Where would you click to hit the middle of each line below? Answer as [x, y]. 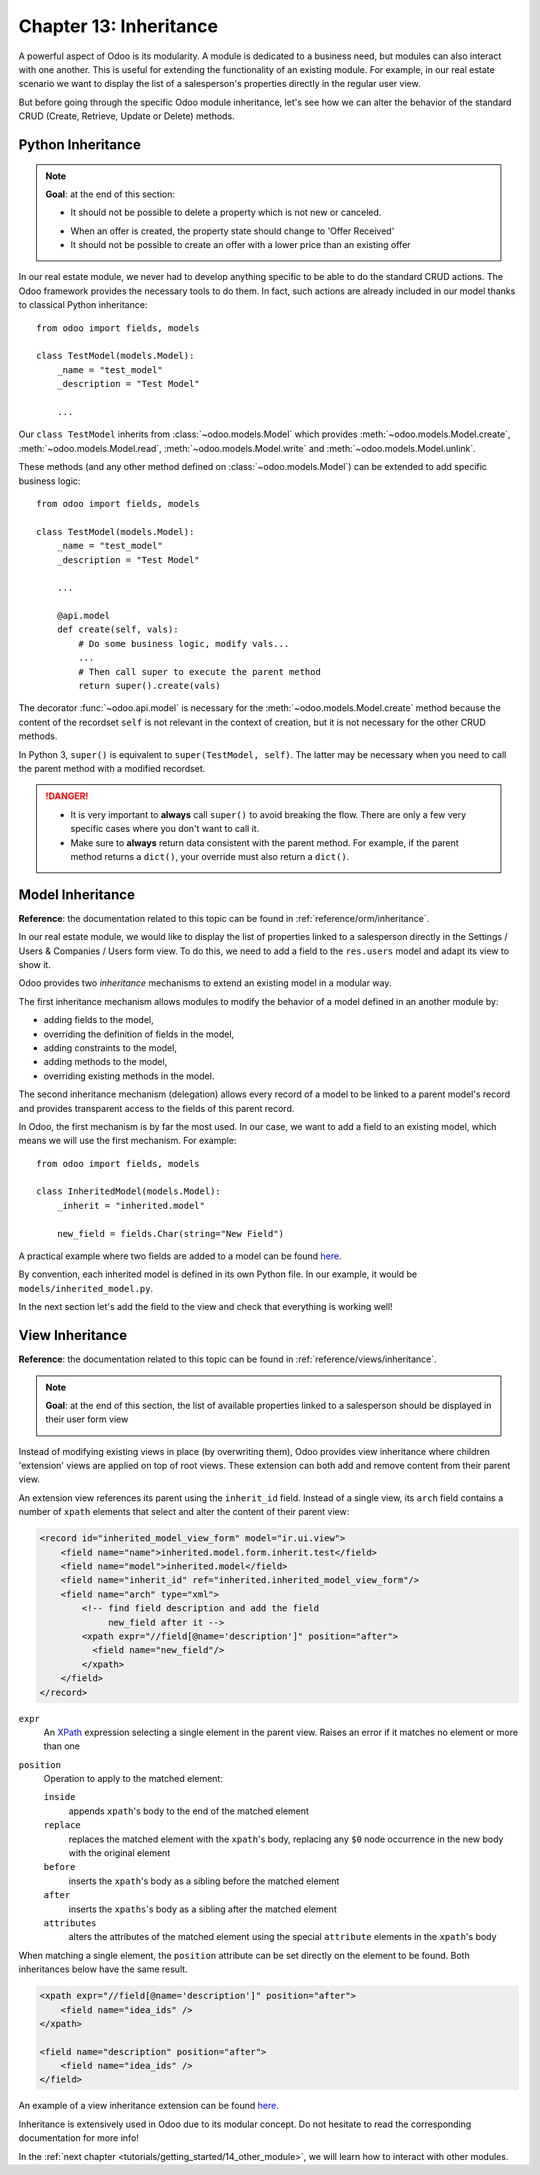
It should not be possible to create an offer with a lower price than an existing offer [240, 245]
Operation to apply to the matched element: [133, 1779]
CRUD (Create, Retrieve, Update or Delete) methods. [126, 116]
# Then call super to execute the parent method [200, 671]
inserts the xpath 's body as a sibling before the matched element [204, 1881]
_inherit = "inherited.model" [130, 1205]
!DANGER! [67, 796]
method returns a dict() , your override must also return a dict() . [210, 856]
